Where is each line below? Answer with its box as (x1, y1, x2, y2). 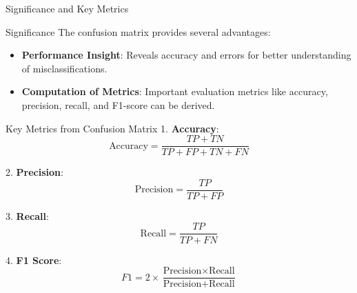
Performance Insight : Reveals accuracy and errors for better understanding (21, 48, 351, 62)
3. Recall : (6, 208, 49, 223)
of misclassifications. (21, 61, 108, 75)
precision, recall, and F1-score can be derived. (21, 97, 215, 112)
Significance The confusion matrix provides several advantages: (6, 24, 271, 39)
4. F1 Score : (6, 252, 62, 267)
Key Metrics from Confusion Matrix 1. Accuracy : (6, 121, 219, 135)
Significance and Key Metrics (6, 1, 129, 15)
